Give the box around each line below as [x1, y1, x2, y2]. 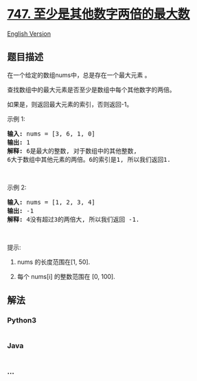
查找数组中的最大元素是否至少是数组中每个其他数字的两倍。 [7, 85, 176, 94]
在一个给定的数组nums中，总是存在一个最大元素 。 [7, 70, 151, 79]
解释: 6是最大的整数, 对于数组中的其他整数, [7, 147, 137, 155]
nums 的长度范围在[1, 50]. [16, 258, 91, 266]
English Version [7, 29, 51, 38]
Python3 [7, 316, 36, 325]
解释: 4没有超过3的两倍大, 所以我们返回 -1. [7, 215, 140, 223]
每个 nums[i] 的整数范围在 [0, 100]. [16, 272, 115, 280]
